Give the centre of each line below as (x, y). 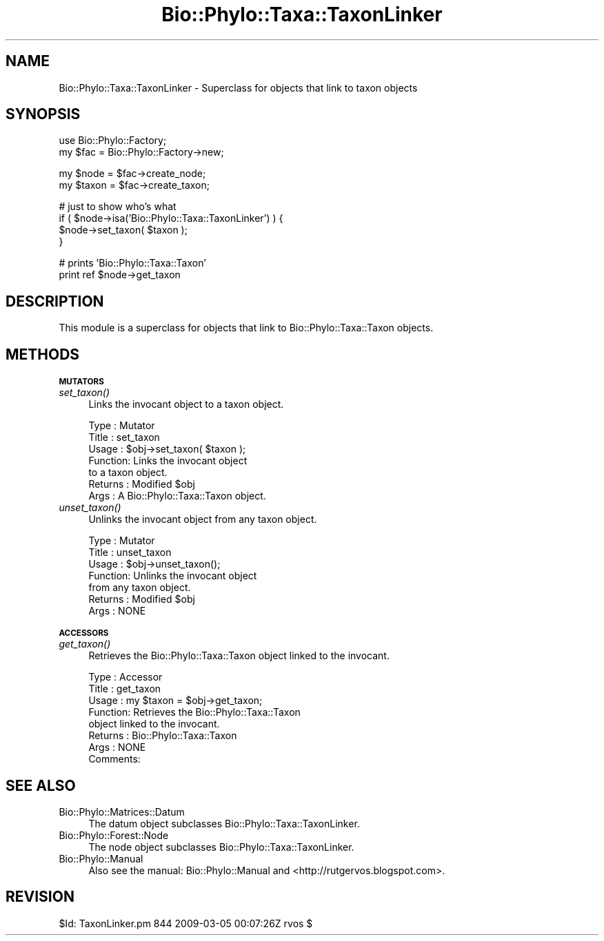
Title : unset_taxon (130, 552)
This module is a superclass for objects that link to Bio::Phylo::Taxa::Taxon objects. (246, 328)
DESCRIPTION (55, 301)
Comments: (114, 759)
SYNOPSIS (43, 114)
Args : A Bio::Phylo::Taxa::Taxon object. (177, 496)
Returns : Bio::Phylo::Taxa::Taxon (163, 736)
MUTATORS (81, 382)
